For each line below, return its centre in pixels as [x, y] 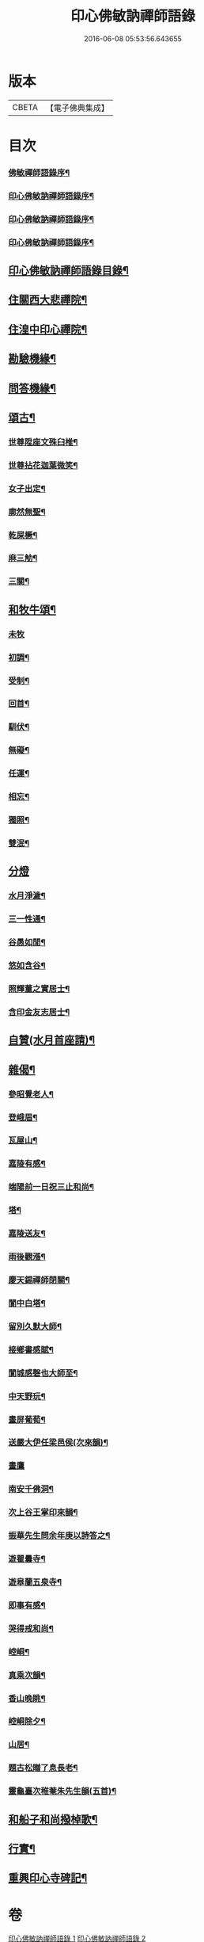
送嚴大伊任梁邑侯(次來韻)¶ [59, 1443]
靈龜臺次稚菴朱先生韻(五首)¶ [62, 1791]
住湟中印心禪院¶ [48, 329]
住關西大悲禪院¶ [48, 300]
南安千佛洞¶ [31, 1489]
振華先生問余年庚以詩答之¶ [59, 1536]
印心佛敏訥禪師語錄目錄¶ [68, 270]
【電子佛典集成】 [77, 108]
